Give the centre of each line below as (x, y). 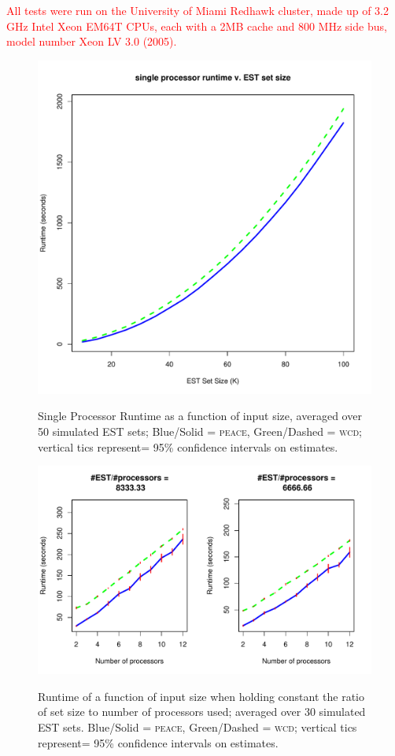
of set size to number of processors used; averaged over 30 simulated (202, 712)
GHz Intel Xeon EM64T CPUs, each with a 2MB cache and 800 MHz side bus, (197, 26)
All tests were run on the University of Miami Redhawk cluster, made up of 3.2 (197, 10)
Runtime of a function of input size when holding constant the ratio (201, 696)
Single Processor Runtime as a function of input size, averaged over (200, 416)
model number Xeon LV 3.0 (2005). (92, 41)
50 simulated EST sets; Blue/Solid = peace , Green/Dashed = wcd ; (200, 431)
